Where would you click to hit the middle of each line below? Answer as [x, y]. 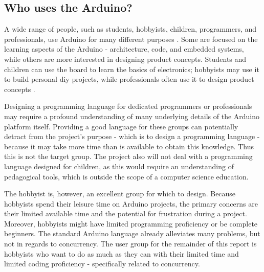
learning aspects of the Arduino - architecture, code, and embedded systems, [124, 49]
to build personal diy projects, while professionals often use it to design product [129, 79]
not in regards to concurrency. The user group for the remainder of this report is [130, 244]
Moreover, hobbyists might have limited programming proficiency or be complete [131, 223]
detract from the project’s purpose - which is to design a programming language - [132, 136]
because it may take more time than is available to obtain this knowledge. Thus [129, 146]
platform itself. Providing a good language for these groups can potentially [121, 126]
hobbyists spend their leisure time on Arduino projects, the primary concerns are [131, 203]
